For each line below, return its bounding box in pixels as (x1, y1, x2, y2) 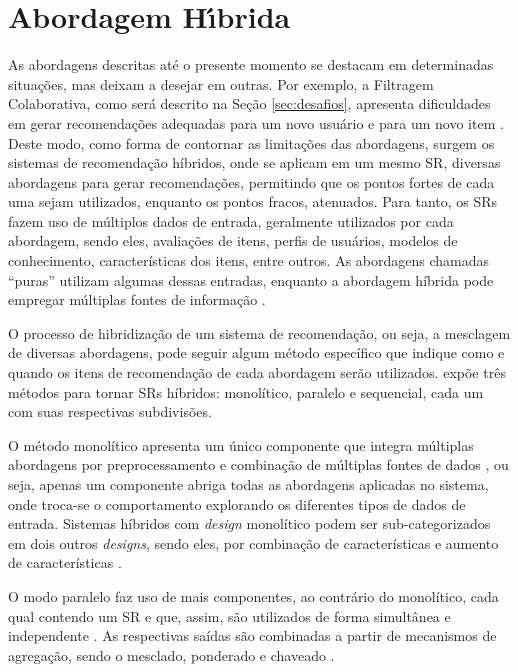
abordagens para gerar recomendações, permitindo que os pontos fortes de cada (8, 171, 495, 192)
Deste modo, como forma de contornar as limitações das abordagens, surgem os (8, 132, 495, 153)
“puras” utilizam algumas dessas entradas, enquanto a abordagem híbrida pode (8, 269, 494, 290)
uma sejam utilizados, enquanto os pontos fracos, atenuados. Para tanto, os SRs (8, 191, 498, 212)
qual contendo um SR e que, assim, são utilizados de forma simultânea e (8, 605, 451, 626)
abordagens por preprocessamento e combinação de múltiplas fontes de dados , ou (8, 454, 509, 475)
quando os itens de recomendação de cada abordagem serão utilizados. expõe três (8, 362, 506, 383)
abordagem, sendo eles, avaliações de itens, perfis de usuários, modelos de (8, 230, 458, 251)
